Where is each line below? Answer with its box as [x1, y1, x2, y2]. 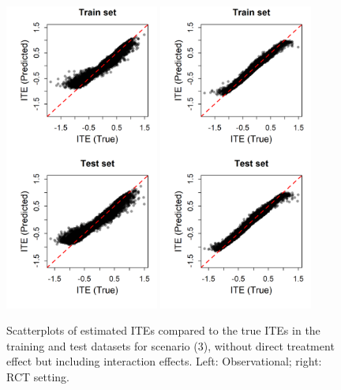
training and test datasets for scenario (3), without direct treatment [6, 337, 335, 354]
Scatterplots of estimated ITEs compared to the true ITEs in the [6, 322, 320, 339]
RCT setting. [6, 368, 69, 384]
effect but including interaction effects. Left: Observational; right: [6, 353, 322, 369]
